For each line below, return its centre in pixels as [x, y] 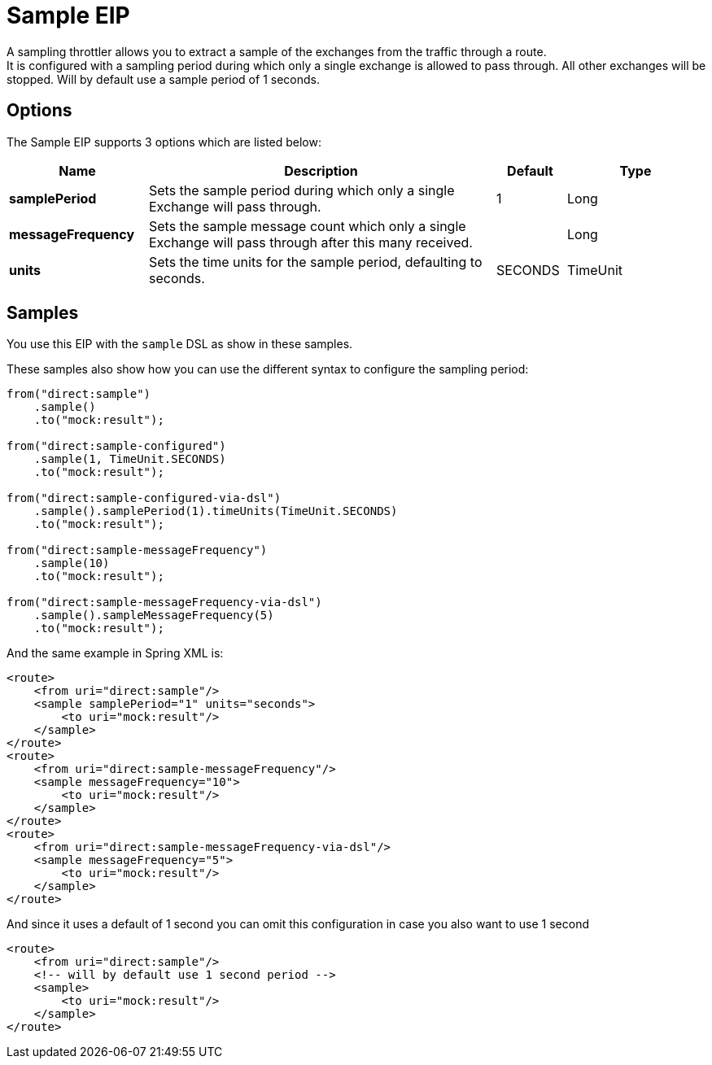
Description [321, 170]
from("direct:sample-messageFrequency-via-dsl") [164, 602]
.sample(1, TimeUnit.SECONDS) [130, 459]
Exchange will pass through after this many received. [311, 242]
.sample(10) [72, 563]
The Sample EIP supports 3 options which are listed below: [164, 142]
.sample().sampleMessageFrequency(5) [154, 615]
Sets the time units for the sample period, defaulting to [316, 262]
